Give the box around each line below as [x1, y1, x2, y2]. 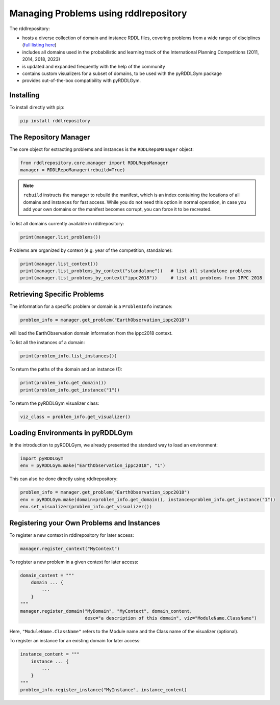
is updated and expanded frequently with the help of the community [22, 63, 165, 69]
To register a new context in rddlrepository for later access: [9, 532, 134, 538]
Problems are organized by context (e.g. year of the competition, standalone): [9, 247, 173, 253]
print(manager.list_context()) [20, 260, 99, 267]
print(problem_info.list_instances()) [20, 353, 117, 359]
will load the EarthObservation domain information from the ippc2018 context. [9, 330, 173, 336]
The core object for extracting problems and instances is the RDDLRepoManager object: [9, 146, 194, 152]
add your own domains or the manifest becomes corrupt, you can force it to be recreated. [23, 206, 212, 213]
